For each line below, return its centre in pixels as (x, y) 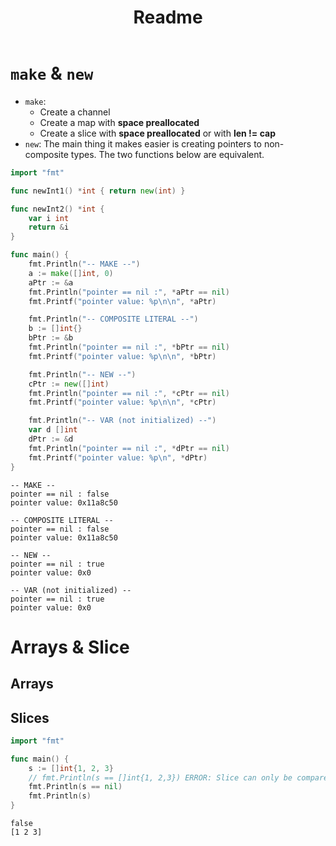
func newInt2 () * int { (57, 209)
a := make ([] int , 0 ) (71, 273)
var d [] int (53, 430)
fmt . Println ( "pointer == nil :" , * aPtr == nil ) (129, 292)
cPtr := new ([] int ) (69, 384)
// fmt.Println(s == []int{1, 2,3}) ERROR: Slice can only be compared (180, 777)
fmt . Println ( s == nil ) (75, 787)
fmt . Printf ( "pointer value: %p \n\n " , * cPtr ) (122, 402)
